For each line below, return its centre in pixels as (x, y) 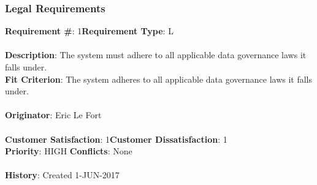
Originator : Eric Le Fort (53, 115)
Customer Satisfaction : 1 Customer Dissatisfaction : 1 (116, 139)
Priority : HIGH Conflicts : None (69, 151)
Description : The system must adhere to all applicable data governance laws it (156, 55)
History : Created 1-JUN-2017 (62, 175)
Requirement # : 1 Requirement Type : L (89, 31)
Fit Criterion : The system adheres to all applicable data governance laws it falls (159, 79)
